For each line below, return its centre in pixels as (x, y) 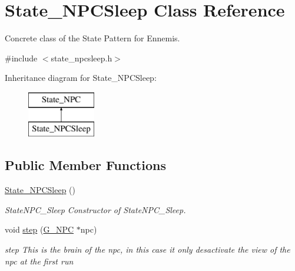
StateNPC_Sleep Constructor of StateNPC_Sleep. (95, 209)
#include (21, 58)
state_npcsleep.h (82, 58)
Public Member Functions (85, 165)
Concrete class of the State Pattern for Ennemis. (92, 38)
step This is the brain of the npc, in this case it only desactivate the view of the (147, 249)
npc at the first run (39, 261)
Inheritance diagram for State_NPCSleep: (81, 78)
